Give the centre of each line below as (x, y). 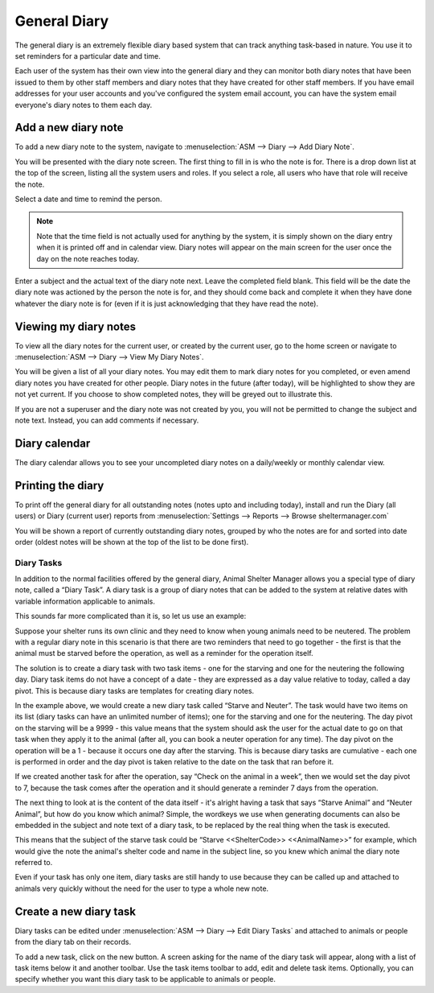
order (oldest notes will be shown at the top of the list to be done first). (132, 542)
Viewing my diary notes (76, 326)
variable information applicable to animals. (85, 601)
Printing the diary (59, 486)
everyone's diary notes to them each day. (84, 105)
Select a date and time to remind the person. (88, 199)
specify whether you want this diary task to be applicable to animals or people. (145, 979)
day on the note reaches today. (88, 258)
